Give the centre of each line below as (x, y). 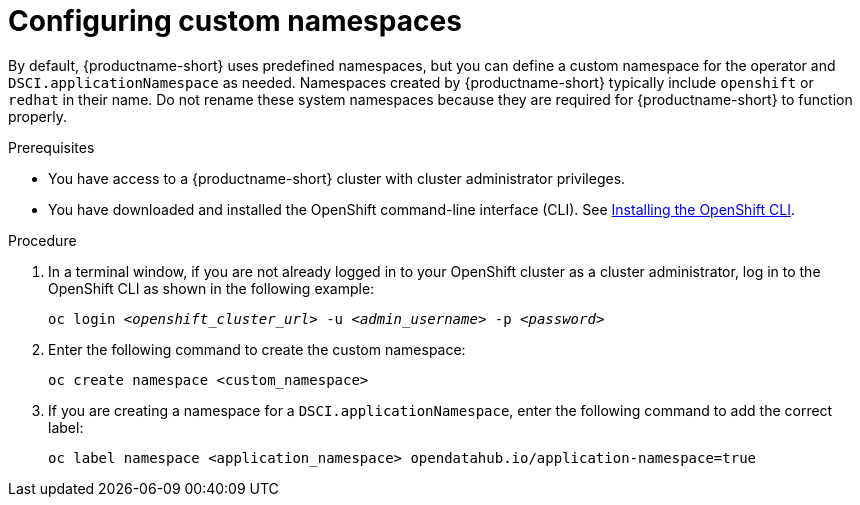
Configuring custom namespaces (235, 21)
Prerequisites (51, 147)
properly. (37, 116)
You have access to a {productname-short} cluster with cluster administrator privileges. (337, 178)
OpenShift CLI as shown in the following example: (211, 288)
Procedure (42, 240)
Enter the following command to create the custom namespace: (257, 349)
